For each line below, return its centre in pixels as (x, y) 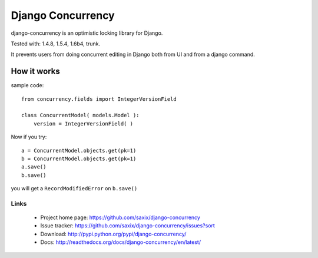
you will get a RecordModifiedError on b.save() (74, 188)
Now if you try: (29, 137)
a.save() (34, 167)
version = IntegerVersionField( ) (83, 123)
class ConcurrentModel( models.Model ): (80, 115)
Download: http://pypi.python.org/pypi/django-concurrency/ (113, 234)
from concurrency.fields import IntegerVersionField (99, 99)
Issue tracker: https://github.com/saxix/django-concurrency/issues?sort (127, 226)
